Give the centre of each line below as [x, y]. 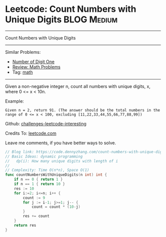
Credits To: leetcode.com [31, 133]
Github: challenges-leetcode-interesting [46, 123]
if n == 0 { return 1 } [39, 179]
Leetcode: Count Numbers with [71, 9]
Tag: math [22, 72]
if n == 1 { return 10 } [40, 184]
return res [25, 225]
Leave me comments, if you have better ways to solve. [61, 143]
